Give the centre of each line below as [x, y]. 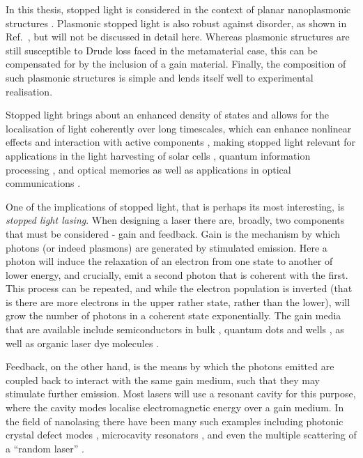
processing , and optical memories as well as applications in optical [148, 169]
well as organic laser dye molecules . [82, 343]
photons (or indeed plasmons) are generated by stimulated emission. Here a [167, 247]
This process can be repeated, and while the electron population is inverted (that [179, 288]
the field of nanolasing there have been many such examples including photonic [175, 421]
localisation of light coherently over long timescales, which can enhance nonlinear [179, 128]
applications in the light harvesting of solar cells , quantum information [158, 155]
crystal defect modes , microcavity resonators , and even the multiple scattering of [181, 435]
